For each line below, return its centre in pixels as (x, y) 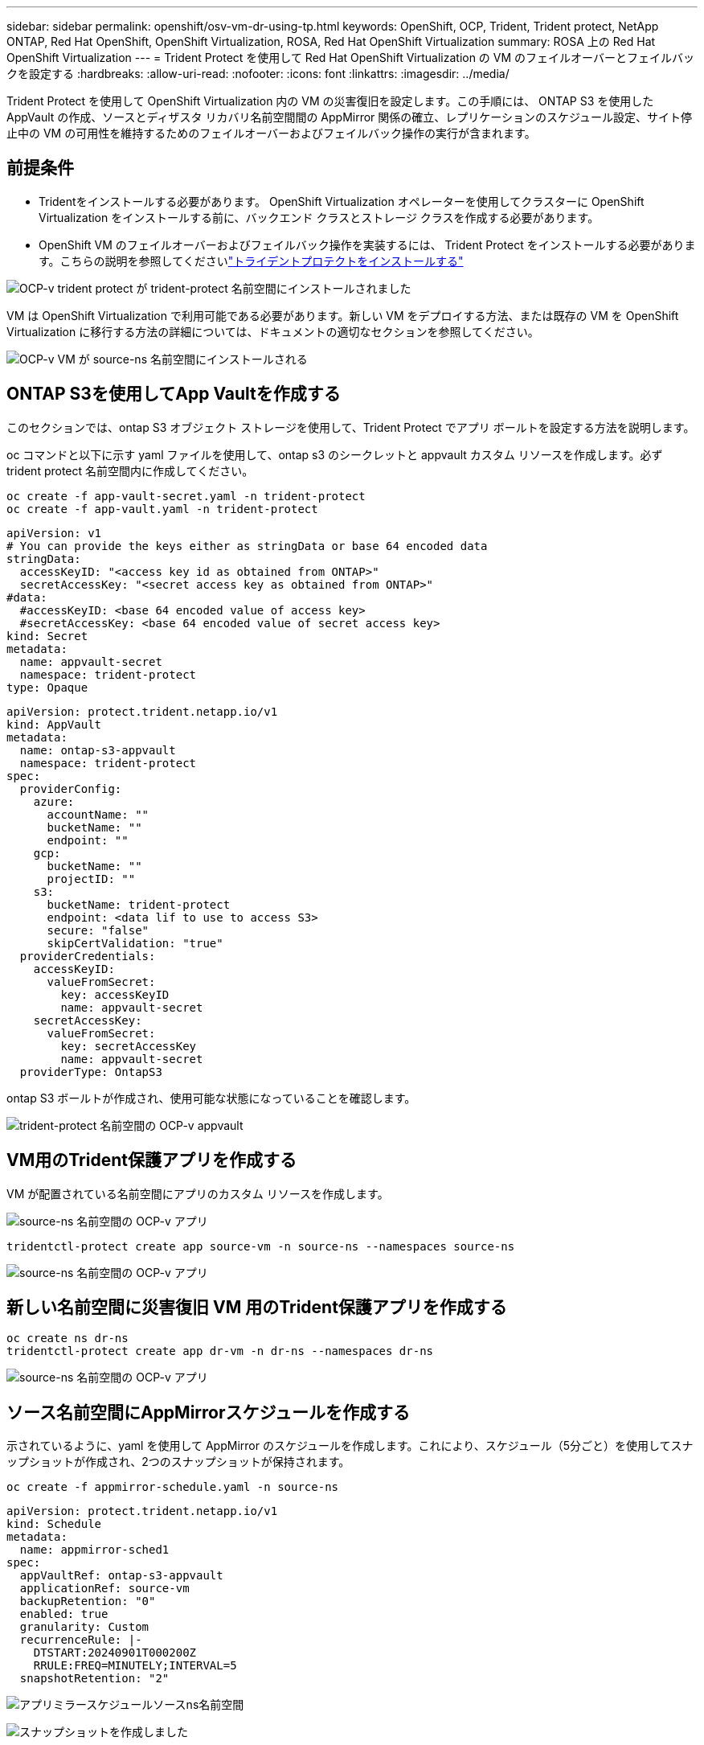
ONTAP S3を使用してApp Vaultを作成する (174, 394)
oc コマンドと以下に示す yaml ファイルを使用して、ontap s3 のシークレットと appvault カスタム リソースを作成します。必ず (335, 454)
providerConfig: (71, 788)
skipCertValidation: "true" (135, 943)
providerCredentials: (88, 956)
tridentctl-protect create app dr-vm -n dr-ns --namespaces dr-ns (220, 1351)
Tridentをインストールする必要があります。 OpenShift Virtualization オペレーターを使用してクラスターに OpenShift (342, 201)
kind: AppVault (54, 724)
